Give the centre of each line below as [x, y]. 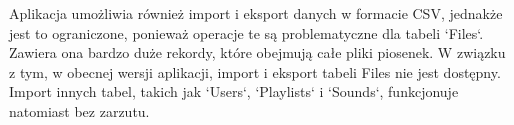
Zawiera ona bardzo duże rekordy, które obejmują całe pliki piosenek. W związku [257, 52]
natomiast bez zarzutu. [79, 110]
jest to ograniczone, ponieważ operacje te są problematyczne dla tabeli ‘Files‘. [246, 32]
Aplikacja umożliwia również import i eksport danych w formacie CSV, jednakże [256, 13]
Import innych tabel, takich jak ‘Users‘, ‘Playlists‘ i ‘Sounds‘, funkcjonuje [234, 91]
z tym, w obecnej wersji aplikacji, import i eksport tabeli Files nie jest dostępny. [255, 71]
